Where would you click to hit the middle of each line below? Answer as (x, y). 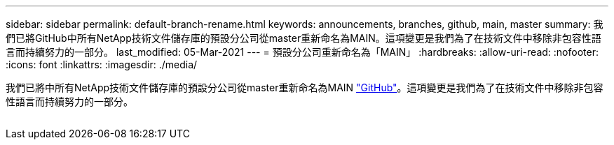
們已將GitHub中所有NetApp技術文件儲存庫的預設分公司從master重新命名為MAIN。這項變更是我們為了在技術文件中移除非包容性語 (303, 38)
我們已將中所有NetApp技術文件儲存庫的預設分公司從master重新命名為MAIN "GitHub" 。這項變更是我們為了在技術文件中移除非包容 (305, 87)
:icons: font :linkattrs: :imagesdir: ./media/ (102, 64)
